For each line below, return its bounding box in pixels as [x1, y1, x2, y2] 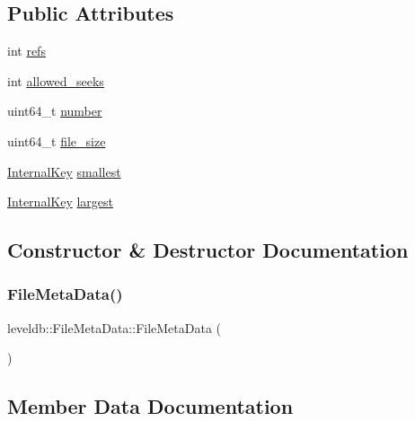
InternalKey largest [7, 192, 114, 211]
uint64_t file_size [7, 131, 106, 150]
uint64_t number [7, 101, 102, 120]
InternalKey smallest [7, 162, 121, 180]
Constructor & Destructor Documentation [7, 236, 409, 264]
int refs [7, 41, 46, 60]
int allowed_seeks [7, 71, 104, 90]
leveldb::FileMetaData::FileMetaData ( [7, 318, 222, 337]
